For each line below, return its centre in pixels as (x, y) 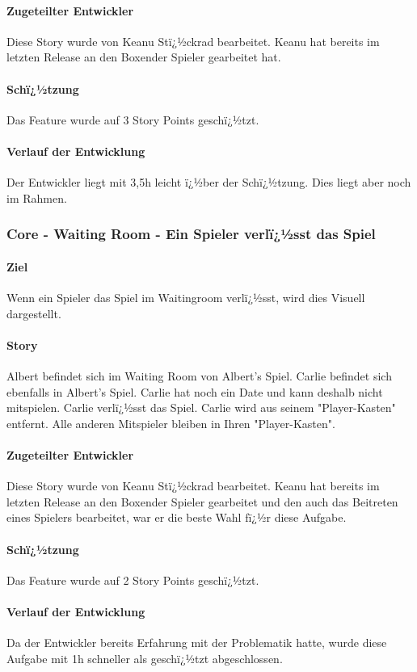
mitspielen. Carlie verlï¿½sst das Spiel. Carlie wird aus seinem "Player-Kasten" (201, 407)
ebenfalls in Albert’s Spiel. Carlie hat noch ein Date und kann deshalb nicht (195, 391)
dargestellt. (34, 313)
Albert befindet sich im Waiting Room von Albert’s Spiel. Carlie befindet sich (199, 375)
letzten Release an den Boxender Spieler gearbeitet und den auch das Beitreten (202, 501)
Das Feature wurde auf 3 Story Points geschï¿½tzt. (133, 119)
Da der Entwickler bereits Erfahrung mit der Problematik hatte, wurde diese (197, 643)
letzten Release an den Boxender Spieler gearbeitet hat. (144, 57)
